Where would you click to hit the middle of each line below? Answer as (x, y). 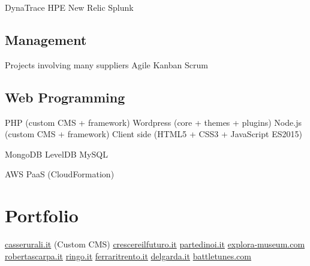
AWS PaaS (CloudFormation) (60, 174)
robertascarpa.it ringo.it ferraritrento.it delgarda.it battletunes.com (128, 256)
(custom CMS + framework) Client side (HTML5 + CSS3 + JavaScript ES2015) (154, 134)
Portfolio (42, 215)
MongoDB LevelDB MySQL (56, 154)
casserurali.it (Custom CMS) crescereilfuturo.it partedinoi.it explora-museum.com (155, 244)
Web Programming (65, 97)
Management (46, 39)
